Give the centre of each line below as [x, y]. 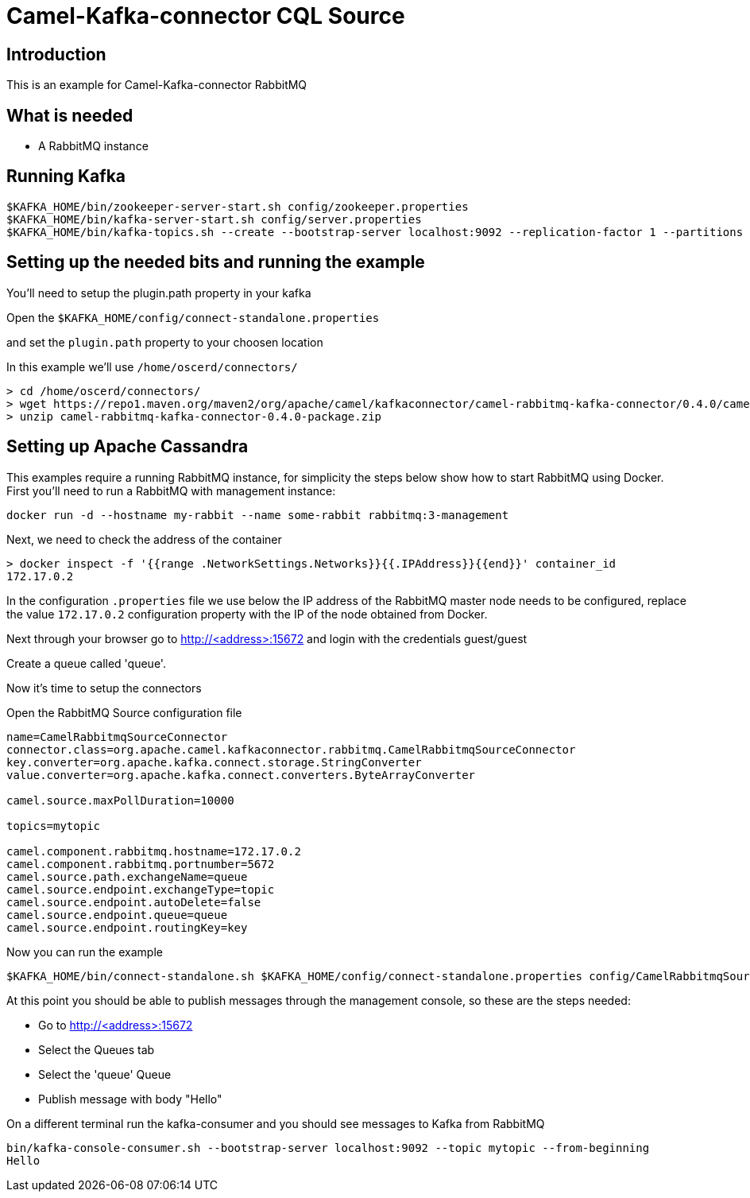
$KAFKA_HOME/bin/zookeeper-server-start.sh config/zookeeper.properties [238, 206]
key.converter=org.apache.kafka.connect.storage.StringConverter [214, 762]
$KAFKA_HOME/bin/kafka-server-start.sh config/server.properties [214, 219]
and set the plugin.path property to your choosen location [165, 342]
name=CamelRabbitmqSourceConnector [117, 737]
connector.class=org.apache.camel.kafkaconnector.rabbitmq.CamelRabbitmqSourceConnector [291, 749]
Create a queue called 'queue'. [86, 663]
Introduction [56, 54]
